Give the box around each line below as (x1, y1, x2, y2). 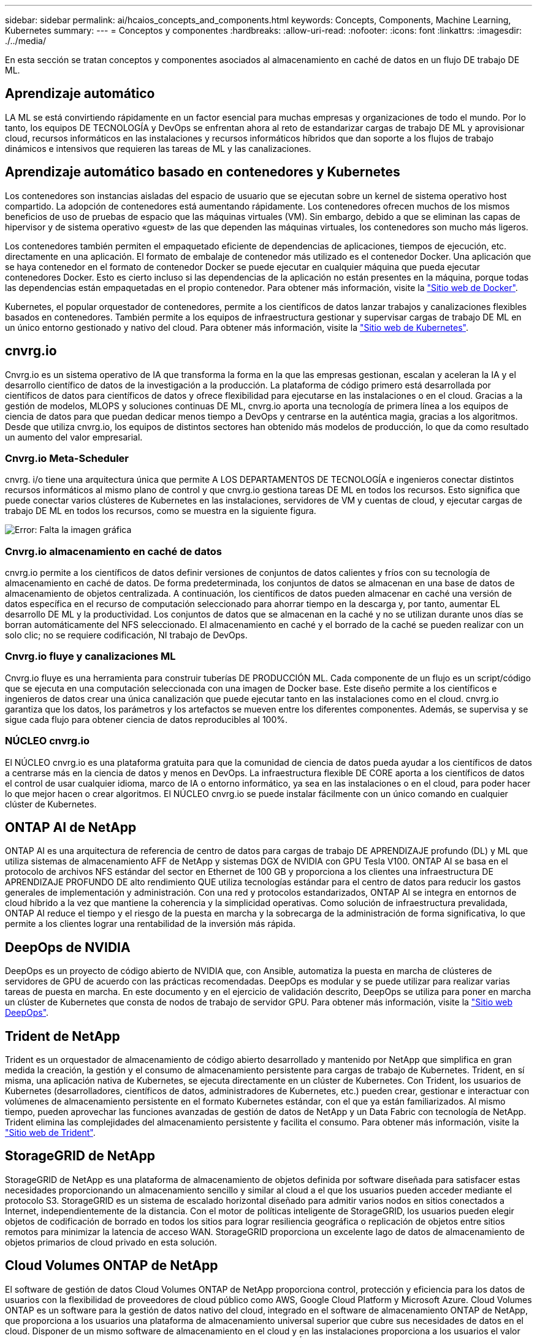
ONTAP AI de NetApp (5, 819, 137, 835)
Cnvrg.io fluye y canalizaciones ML (5, 650, 176, 663)
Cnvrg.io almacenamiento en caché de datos (5, 545, 222, 557)
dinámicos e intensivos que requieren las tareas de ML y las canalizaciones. (5, 143, 311, 154)
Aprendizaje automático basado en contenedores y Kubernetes (5, 164, 400, 180)
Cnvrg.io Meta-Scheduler (5, 452, 129, 464)
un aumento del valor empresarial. (5, 431, 143, 442)
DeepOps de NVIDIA (5, 939, 131, 955)
